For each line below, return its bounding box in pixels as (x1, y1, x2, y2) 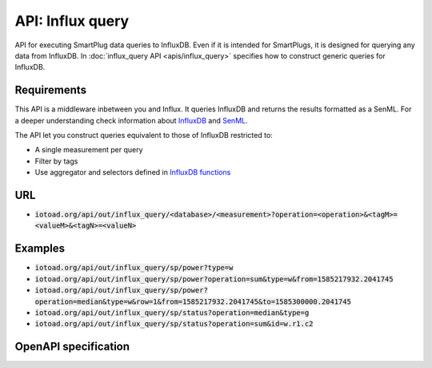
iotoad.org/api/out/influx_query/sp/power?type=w (34, 263, 234, 273)
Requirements (14, 83, 87, 97)
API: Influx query (14, 12, 130, 30)
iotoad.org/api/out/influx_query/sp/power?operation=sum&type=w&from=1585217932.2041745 (34, 274, 394, 284)
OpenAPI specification (14, 340, 130, 354)
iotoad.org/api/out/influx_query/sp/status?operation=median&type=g (34, 308, 310, 317)
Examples (14, 241, 66, 256)
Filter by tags (34, 156, 78, 166)
